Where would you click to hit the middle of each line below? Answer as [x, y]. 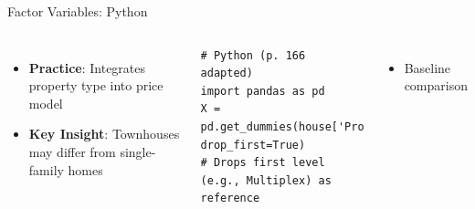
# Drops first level [263, 163]
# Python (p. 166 [253, 55]
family [46, 169]
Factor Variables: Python [78, 11]
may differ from [72, 151]
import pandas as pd [263, 91]
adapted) [227, 73]
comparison [436, 85]
